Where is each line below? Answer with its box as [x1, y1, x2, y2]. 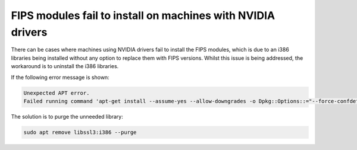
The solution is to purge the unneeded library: [11, 113, 123, 120]
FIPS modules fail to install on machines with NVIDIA [11, 9, 275, 22]
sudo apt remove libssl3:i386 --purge [23, 129, 137, 136]
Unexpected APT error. [23, 90, 90, 96]
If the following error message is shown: [11, 74, 109, 81]
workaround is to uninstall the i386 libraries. [11, 63, 119, 70]
